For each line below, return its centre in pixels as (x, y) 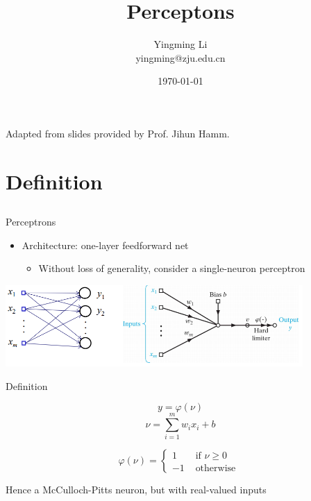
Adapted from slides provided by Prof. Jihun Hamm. (118, 133)
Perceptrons (31, 222)
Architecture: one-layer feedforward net (105, 245)
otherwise (216, 468)
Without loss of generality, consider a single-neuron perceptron (172, 268)
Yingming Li (180, 44)
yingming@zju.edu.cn (180, 57)
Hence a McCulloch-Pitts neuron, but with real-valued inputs (136, 490)
